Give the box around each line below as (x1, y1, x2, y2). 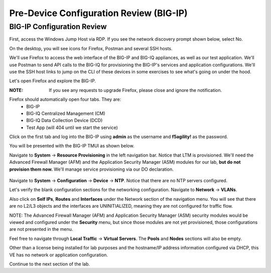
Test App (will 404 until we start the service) (26, 124, 118, 130)
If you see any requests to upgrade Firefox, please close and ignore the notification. (49, 87, 222, 93)
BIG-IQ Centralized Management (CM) (26, 110, 105, 116)
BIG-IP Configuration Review (9, 22, 107, 31)
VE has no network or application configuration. (9, 251, 108, 258)
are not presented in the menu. (9, 226, 73, 232)
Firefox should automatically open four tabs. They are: (9, 96, 121, 102)
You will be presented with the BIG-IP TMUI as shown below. (9, 143, 135, 149)
